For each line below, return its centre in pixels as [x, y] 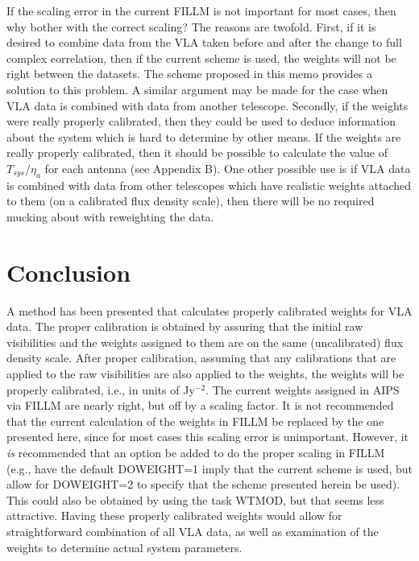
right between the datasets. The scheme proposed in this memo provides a [189, 74]
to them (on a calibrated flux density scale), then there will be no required [191, 201]
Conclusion [69, 272]
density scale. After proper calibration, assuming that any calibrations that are [201, 358]
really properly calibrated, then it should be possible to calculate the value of [197, 153]
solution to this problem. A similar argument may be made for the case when [197, 89]
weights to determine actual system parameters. [124, 547]
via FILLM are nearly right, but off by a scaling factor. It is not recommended [200, 405]
